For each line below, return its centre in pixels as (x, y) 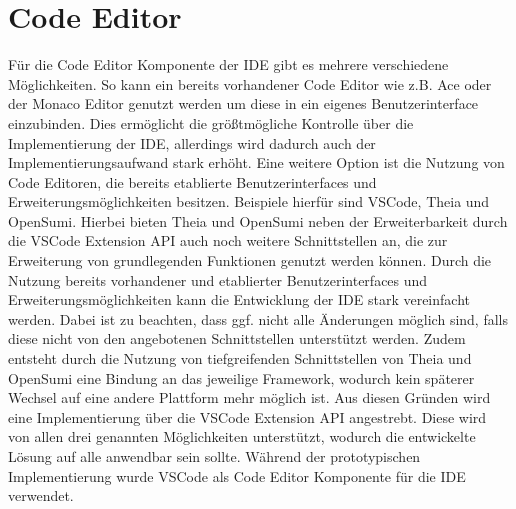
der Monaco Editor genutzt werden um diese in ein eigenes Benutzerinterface (243, 103)
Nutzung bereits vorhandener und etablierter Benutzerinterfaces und (218, 279)
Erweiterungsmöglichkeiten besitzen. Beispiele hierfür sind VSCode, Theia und (249, 201)
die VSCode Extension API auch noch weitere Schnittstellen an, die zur (228, 240)
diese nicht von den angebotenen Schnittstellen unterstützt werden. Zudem (237, 338)
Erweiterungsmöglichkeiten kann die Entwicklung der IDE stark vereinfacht (239, 299)
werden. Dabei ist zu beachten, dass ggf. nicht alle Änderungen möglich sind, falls (258, 318)
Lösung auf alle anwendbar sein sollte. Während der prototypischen (214, 456)
